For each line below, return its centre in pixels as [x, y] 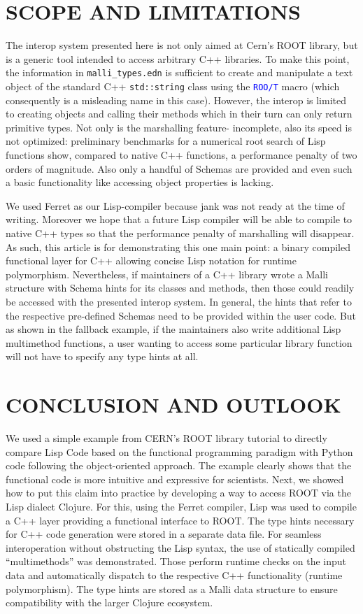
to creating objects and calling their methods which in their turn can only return [179, 114]
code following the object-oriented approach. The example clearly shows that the [179, 465]
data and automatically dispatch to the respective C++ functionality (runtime [174, 574]
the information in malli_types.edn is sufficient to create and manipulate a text [179, 72]
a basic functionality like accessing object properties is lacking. [140, 182]
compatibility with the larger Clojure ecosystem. [109, 602]
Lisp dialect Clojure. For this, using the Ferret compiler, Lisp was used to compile [181, 506]
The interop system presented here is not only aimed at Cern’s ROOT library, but [182, 45]
